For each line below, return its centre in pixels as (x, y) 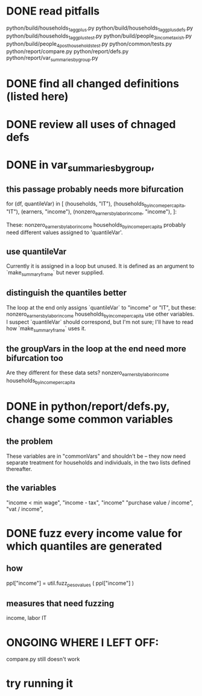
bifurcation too (35, 358)
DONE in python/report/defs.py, (88, 407)
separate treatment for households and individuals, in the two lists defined (99, 462)
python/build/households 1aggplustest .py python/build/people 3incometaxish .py (99, 36)
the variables (31, 488)
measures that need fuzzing (60, 603)
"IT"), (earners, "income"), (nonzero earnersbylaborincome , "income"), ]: (91, 212)
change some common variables (90, 419)
